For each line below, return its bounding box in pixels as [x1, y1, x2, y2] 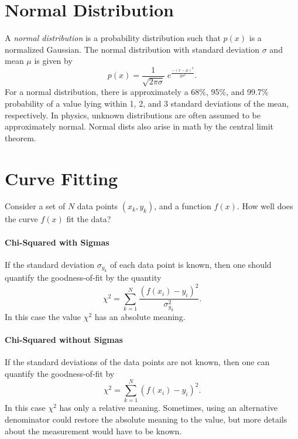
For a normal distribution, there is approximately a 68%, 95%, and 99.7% [5, 86, 269, 98]
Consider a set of [5, 200, 66, 212]
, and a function [154, 200, 211, 212]
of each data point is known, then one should [110, 258, 272, 270]
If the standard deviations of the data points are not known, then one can [5, 356, 270, 368]
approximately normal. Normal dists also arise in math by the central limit [5, 120, 274, 132]
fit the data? [66, 213, 111, 225]
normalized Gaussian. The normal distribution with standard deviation [5, 43, 260, 55]
